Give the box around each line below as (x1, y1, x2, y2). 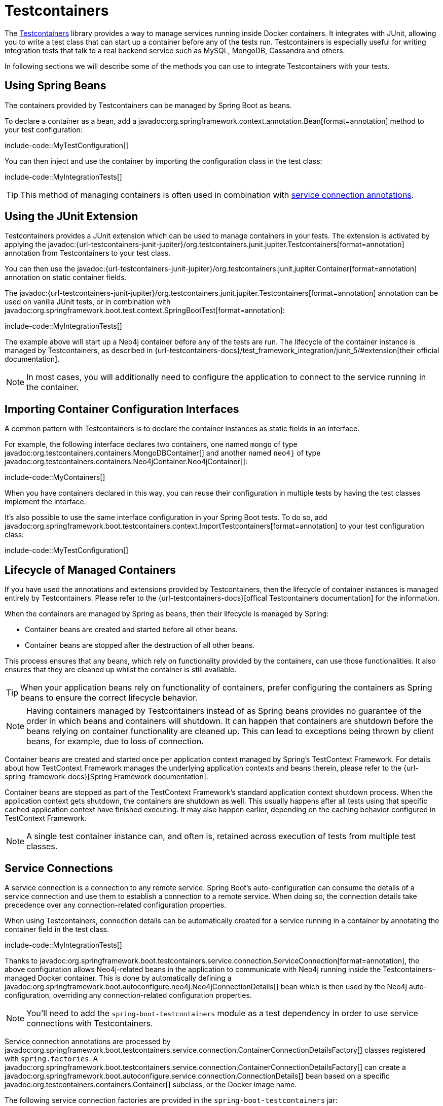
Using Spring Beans (5, 79, 106, 92)
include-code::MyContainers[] (5, 473, 105, 482)
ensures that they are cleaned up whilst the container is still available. (5, 665, 237, 674)
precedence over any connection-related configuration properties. (5, 900, 227, 909)
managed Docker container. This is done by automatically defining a (5, 973, 232, 982)
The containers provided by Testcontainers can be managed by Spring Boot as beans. (5, 100, 292, 110)
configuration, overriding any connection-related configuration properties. (5, 990, 252, 999)
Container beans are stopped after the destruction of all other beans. (25, 641, 255, 650)
